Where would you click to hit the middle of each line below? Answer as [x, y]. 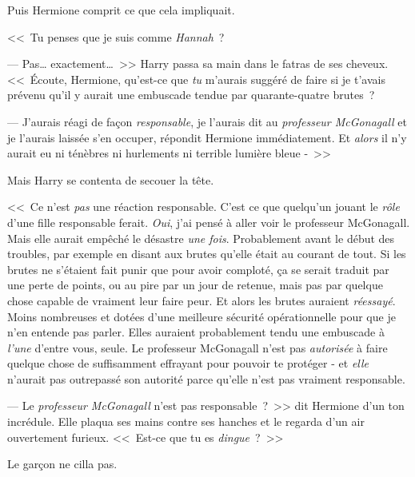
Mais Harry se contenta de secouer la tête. [111, 179]
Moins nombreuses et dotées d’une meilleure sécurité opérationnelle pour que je [202, 316]
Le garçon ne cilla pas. [62, 464]
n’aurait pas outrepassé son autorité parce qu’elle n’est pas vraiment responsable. [206, 378]
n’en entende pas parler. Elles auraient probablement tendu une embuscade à [196, 332]
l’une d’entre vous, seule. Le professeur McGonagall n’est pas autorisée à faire [198, 347]
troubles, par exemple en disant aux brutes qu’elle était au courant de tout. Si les [207, 254]
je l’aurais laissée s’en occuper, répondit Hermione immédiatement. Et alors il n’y [207, 137]
